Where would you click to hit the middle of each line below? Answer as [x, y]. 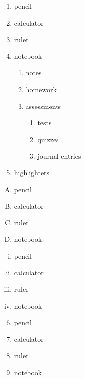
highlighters [32, 172]
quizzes [48, 139]
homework [41, 89]
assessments [43, 106]
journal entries [59, 156]
